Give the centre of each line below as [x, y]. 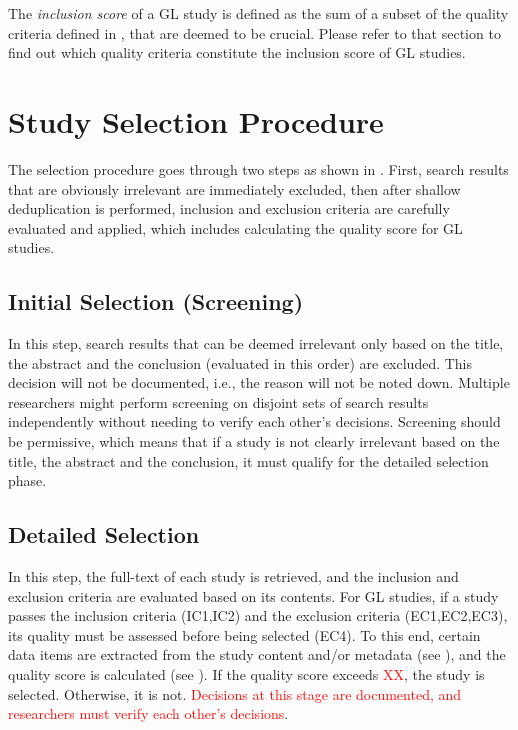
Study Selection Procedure [196, 120]
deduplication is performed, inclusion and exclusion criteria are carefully [229, 208]
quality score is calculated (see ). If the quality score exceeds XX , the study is [246, 674]
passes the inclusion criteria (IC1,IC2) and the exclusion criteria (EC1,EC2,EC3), [258, 615]
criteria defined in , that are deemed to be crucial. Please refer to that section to [254, 32]
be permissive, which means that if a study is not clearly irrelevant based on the [254, 441]
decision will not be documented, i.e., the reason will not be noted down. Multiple [259, 382]
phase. [27, 480]
